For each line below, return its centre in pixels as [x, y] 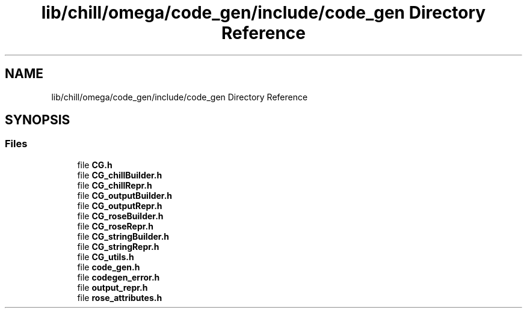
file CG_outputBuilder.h [125, 195]
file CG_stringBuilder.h [123, 236]
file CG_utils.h [106, 257]
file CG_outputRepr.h [120, 205]
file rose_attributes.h [120, 297]
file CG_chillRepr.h [115, 185]
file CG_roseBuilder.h [120, 216]
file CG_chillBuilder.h [120, 175]
